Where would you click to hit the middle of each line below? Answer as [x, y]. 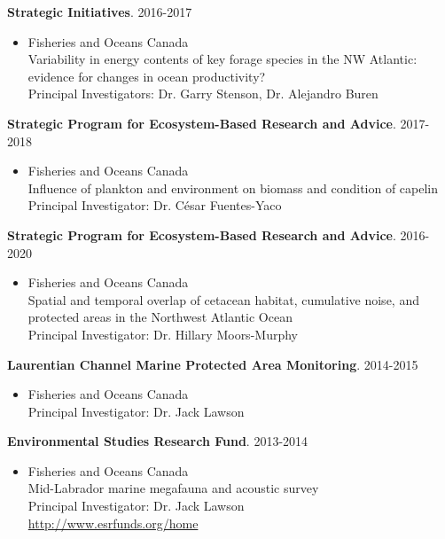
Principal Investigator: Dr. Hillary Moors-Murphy [163, 334]
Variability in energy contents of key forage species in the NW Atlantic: [222, 59]
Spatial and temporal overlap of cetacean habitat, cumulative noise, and [223, 299]
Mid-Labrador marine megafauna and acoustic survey [173, 488]
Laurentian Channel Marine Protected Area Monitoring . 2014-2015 [213, 364]
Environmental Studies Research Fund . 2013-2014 [158, 441]
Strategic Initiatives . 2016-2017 [100, 12]
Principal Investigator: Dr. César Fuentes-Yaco [155, 205]
